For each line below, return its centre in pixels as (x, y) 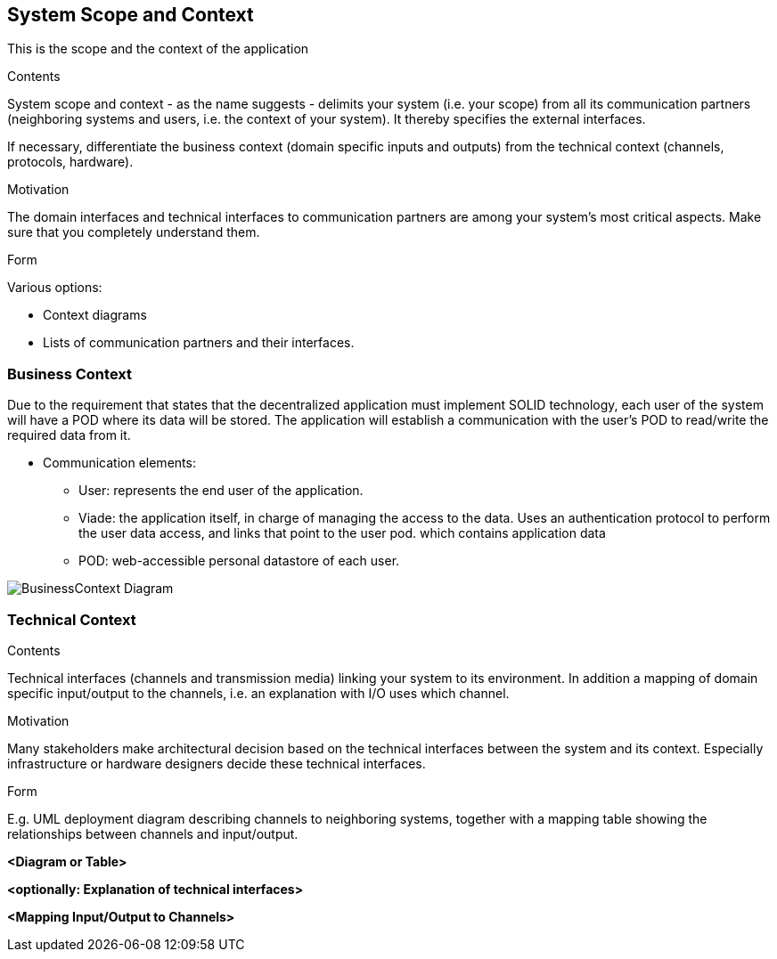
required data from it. (69, 435)
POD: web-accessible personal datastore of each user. (239, 561)
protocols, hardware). (70, 162)
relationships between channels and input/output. (153, 833)
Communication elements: (119, 463)
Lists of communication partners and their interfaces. (199, 343)
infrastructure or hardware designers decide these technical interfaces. (217, 763)
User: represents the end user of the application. (221, 491)
